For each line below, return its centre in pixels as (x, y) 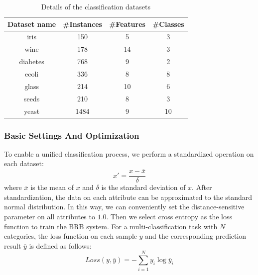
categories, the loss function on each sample (71, 236)
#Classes (168, 24)
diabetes (32, 61)
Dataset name (32, 24)
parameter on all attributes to (50, 217)
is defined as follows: (60, 245)
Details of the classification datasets (96, 6)
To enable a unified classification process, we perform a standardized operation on (129, 153)
